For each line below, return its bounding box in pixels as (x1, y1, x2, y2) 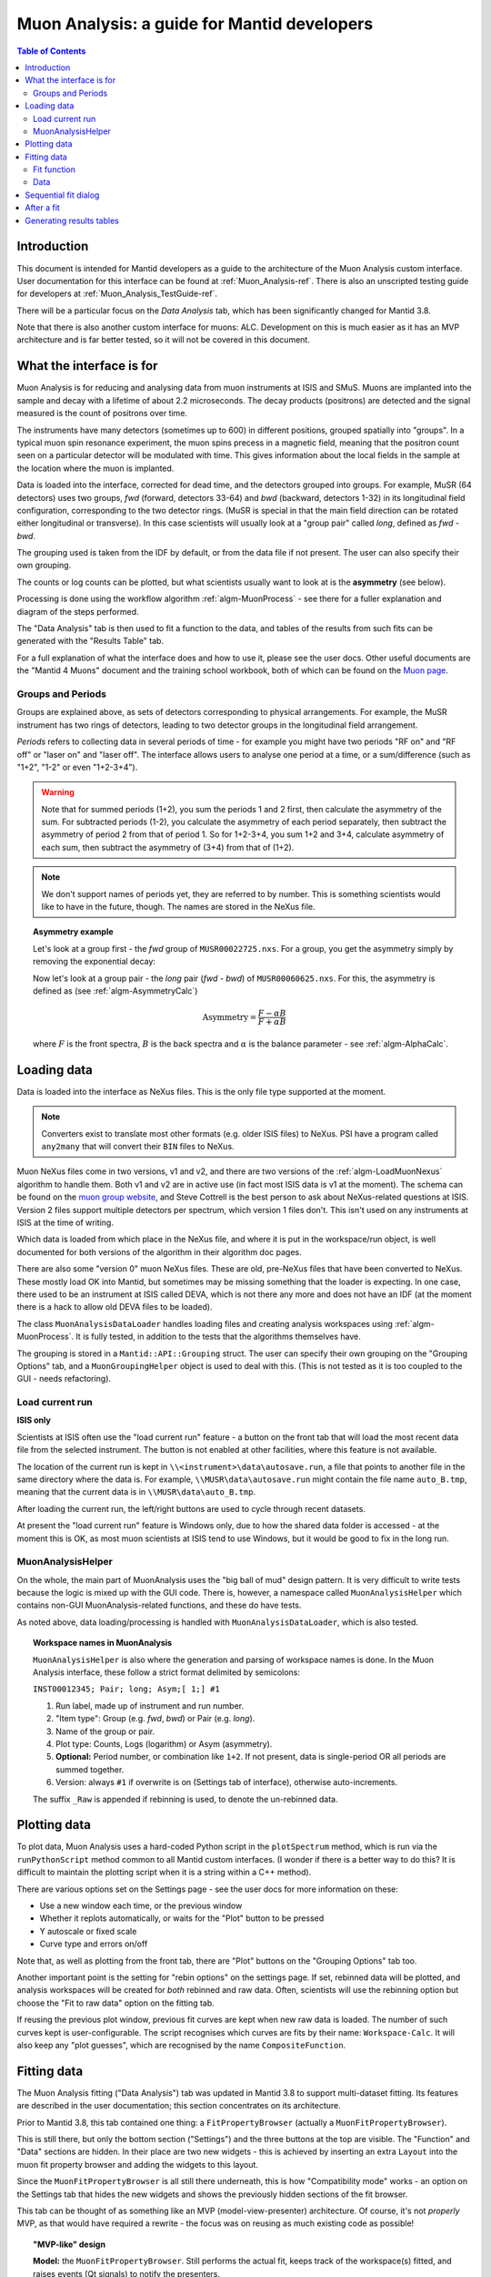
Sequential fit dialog (25, 189, 100, 200)
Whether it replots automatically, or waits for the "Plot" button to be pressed (39, 1913, 325, 1924)
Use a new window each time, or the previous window (39, 1900, 243, 1912)
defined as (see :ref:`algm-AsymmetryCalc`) (33, 985, 198, 996)
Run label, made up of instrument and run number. (55, 1700, 245, 1711)
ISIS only (16, 1414, 52, 1425)
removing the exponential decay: (33, 956, 156, 967)
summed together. (55, 1763, 125, 1775)
